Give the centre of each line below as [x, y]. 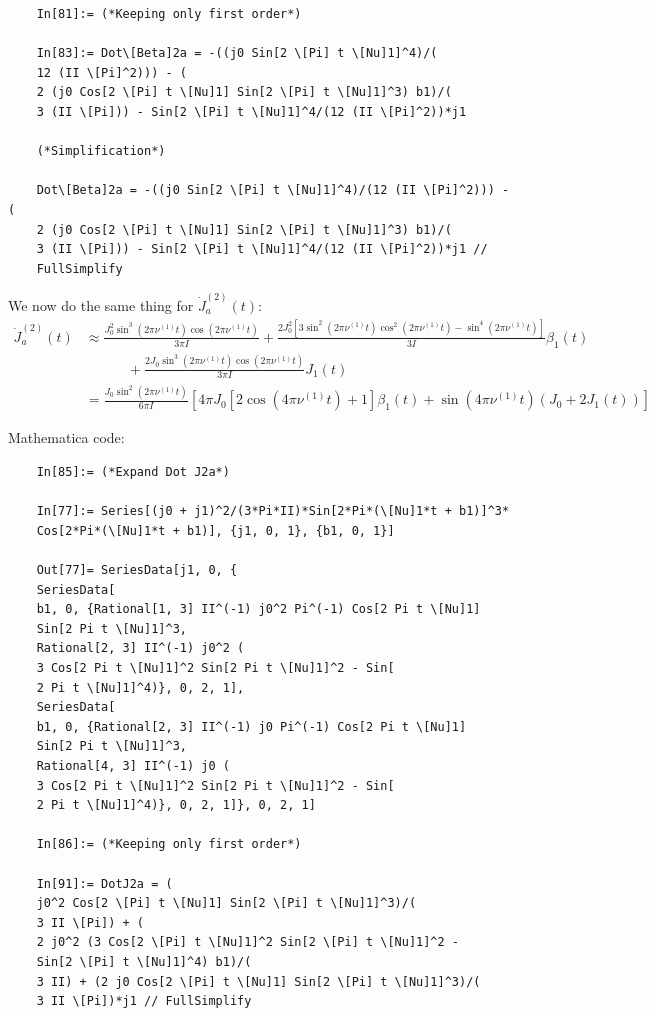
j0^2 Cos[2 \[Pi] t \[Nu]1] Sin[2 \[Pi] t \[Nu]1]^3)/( [226, 903]
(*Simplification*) [101, 151]
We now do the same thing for [101, 304]
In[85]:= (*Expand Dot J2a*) [133, 472]
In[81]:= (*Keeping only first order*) [169, 14]
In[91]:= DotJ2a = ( [104, 883]
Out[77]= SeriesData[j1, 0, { [137, 570]
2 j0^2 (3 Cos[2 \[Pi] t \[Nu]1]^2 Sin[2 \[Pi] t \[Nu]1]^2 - [248, 942]
